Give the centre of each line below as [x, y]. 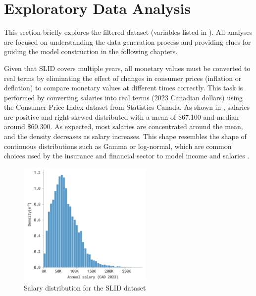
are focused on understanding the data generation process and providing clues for [128, 41]
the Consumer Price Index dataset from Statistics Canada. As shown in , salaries [127, 107]
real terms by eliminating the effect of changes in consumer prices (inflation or [123, 78]
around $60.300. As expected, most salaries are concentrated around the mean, [124, 126]
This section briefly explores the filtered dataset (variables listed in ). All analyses [128, 32]
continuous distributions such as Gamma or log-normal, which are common [118, 146]
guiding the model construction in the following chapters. [91, 51]
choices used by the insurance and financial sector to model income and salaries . [127, 156]
